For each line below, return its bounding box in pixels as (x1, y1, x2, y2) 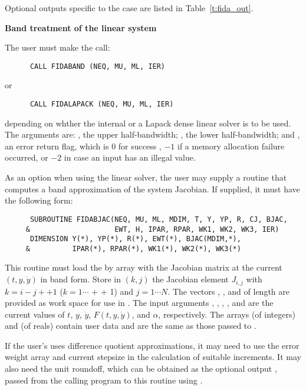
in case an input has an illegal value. (64, 151, 196, 164)
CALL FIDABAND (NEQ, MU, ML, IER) (29, 62, 166, 71)
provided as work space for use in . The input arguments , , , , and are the (5, 296, 274, 309)
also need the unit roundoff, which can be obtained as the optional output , (5, 362, 277, 375)
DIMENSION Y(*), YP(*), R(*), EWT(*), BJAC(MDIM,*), (29, 235, 241, 244)
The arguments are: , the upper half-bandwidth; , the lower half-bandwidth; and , (5, 128, 300, 141)
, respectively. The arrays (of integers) (158, 308, 295, 320)
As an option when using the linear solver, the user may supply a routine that (5, 171, 287, 184)
